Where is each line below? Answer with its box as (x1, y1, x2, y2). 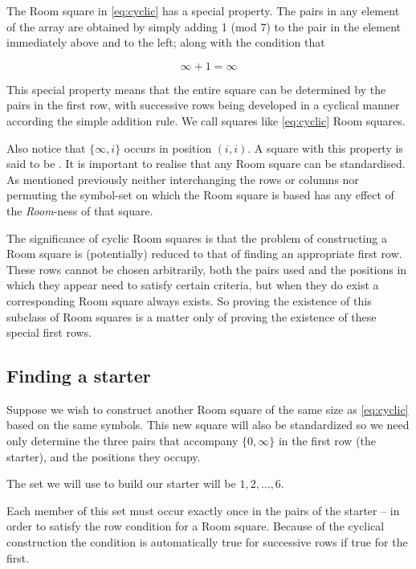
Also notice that (6, 139, 86, 156)
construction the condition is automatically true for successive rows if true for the (6, 534, 408, 551)
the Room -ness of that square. (6, 202, 153, 219)
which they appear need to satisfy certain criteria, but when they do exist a (6, 276, 379, 293)
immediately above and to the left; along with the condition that (6, 34, 325, 51)
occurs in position (124, 139, 212, 156)
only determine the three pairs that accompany (6, 432, 239, 449)
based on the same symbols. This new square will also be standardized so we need (6, 416, 410, 433)
